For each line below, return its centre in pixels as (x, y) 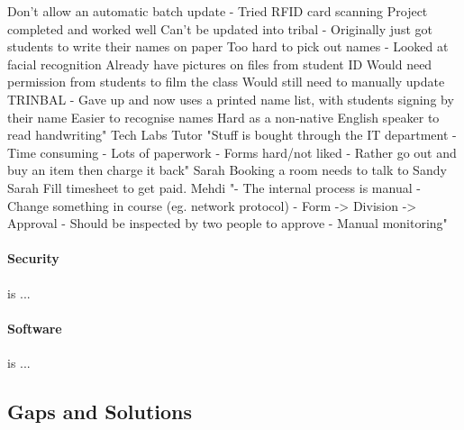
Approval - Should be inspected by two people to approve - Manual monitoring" (227, 223)
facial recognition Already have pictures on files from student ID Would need (220, 64)
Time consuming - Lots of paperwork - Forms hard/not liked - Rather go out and (232, 152)
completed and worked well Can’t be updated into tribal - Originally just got (220, 28)
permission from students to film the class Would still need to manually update (226, 82)
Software (35, 328)
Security (33, 258)
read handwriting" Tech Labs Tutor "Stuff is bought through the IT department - (232, 135)
